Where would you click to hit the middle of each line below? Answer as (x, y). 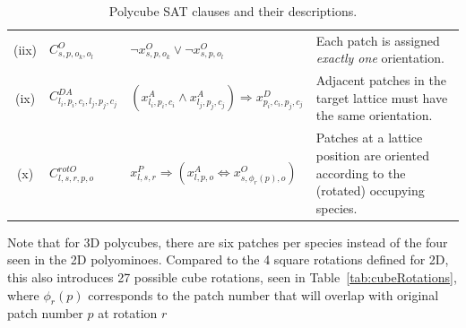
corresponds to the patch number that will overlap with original (263, 294)
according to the (361, 173)
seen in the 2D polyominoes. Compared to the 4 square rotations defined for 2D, (228, 259)
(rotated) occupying (370, 190)
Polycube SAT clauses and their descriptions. (233, 11)
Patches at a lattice (369, 138)
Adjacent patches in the (381, 80)
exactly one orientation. (380, 58)
